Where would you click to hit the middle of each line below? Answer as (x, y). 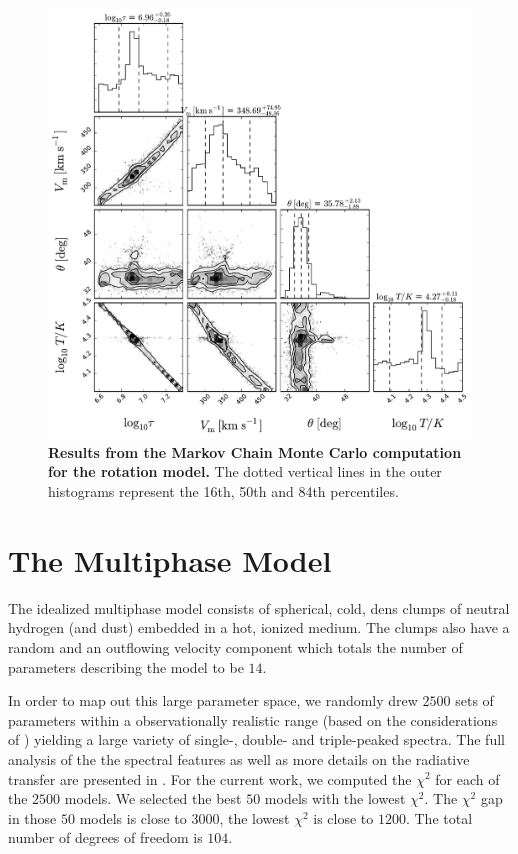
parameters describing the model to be (126, 666)
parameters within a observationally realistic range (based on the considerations (253, 719)
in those (32, 817)
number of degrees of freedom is (105, 837)
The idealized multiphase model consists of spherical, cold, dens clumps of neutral (259, 607)
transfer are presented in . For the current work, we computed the (210, 778)
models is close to (133, 817)
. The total (439, 817)
